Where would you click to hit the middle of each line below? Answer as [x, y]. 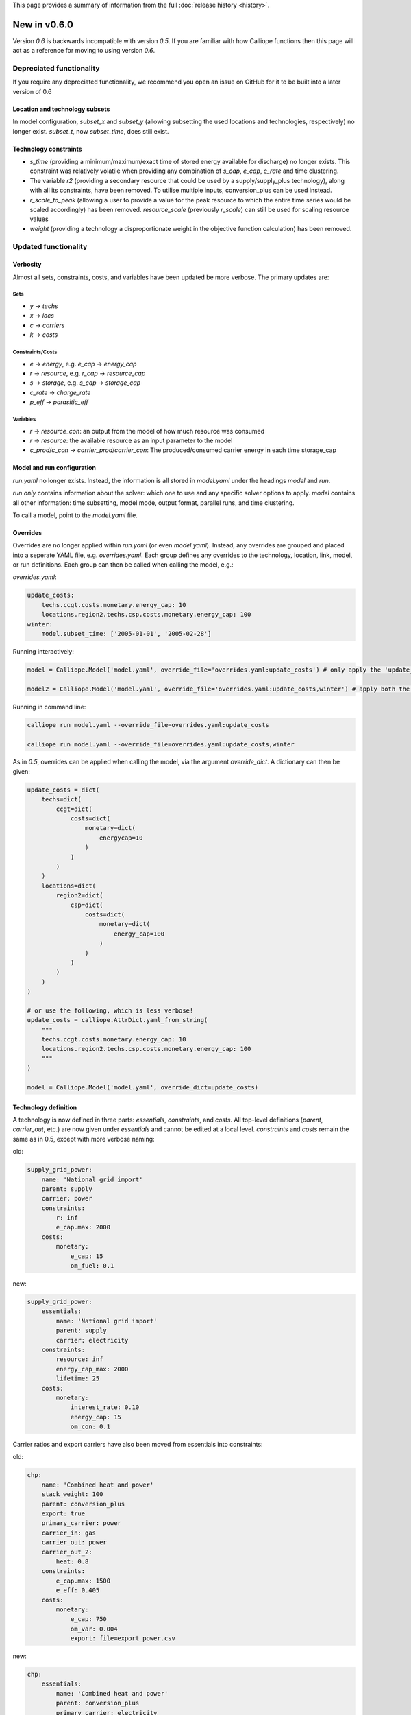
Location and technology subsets [61, 109]
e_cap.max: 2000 [83, 1227]
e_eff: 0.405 [78, 1590]
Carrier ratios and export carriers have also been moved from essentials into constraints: [138, 1445]
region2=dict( [79, 896]
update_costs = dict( [63, 790]
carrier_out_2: [67, 1552]
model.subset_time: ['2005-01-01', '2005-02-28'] [126, 634]
